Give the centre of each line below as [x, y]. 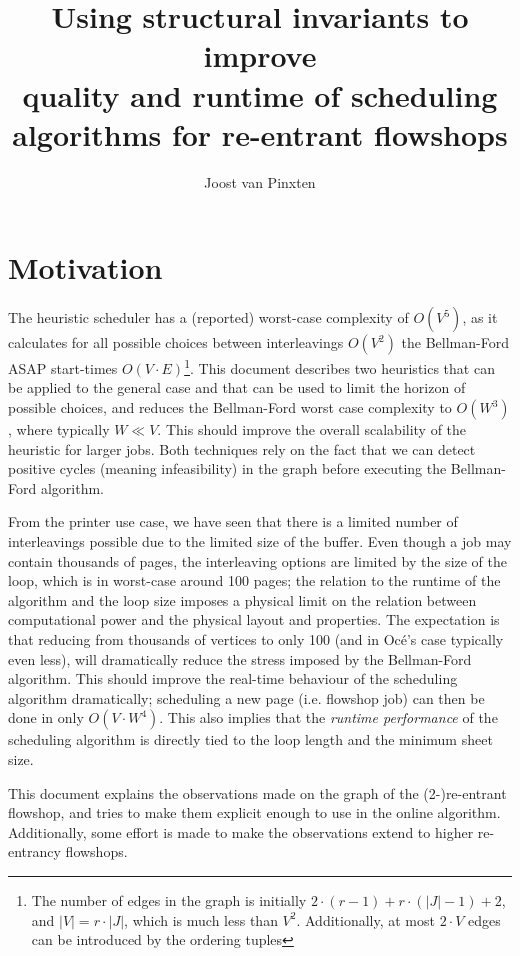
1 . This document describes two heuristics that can [339, 366]
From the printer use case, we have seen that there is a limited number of [233, 521]
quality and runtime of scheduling [260, 94]
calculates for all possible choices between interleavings [176, 342]
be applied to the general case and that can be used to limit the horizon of [237, 387]
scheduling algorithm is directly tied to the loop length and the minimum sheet [250, 739]
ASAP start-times [63, 367]
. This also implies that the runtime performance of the [328, 717]
